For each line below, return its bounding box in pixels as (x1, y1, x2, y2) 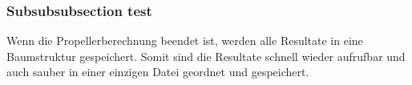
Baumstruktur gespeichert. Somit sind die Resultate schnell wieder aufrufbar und (6, 47, 406, 64)
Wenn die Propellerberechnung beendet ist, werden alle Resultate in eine (6, 32, 363, 49)
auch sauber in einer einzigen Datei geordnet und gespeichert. (6, 63, 309, 80)
